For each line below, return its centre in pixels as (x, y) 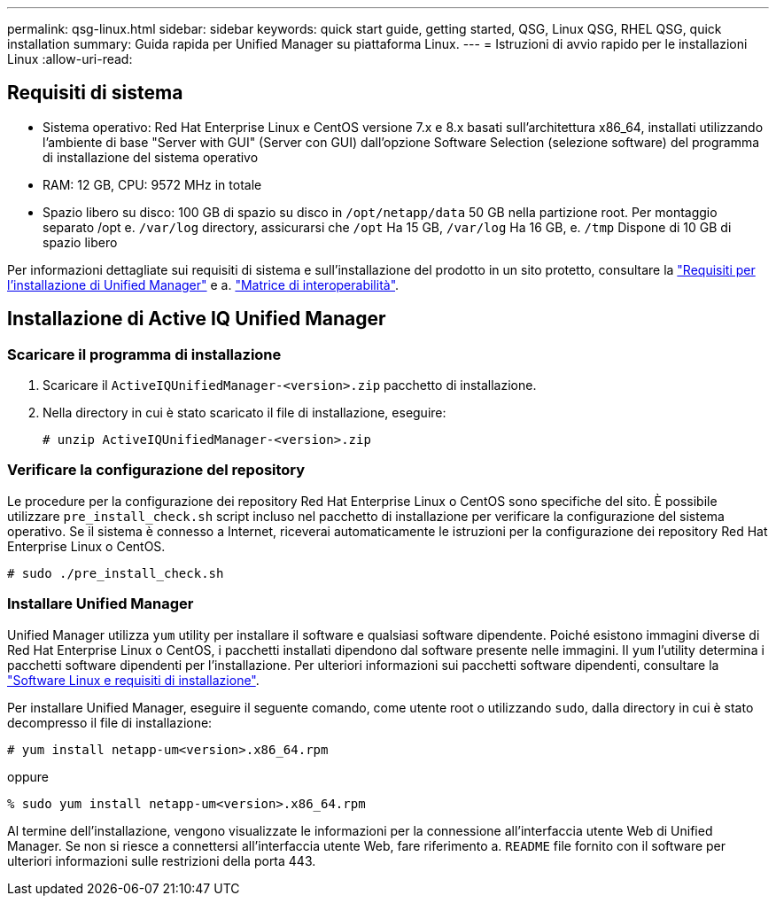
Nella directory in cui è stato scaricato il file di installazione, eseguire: (244, 413)
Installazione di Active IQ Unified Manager (197, 319)
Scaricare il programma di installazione (144, 354)
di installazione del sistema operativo (151, 157)
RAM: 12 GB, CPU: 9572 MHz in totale (152, 184)
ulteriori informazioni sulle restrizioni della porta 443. (162, 860)
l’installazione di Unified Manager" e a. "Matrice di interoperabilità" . (203, 284)
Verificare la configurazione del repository (156, 470)
